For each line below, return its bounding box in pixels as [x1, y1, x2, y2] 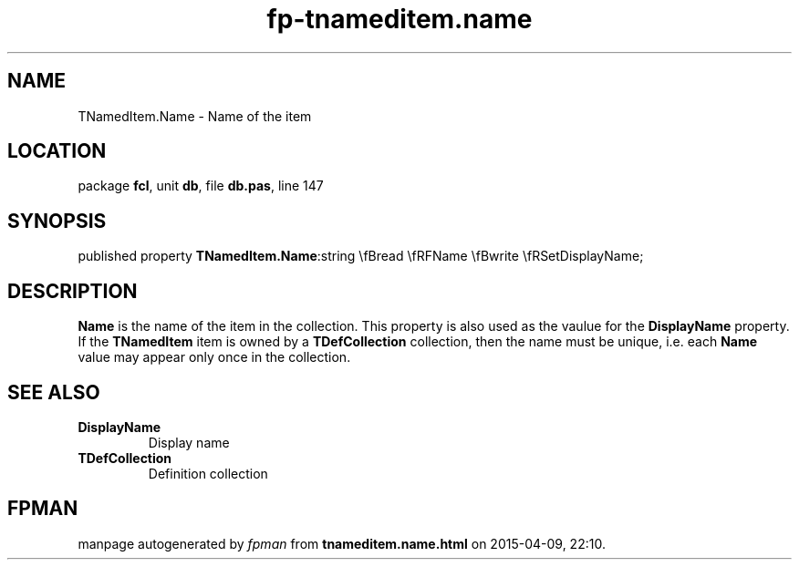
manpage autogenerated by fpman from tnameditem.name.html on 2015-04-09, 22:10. [78, 535, 606, 552]
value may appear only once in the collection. [78, 349, 351, 366]
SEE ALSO [7, 380, 100, 404]
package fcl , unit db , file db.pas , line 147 [78, 178, 324, 194]
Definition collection [148, 465, 268, 481]
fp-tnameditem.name [266, 4, 533, 35]
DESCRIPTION [7, 279, 138, 303]
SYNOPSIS [7, 209, 107, 232]
